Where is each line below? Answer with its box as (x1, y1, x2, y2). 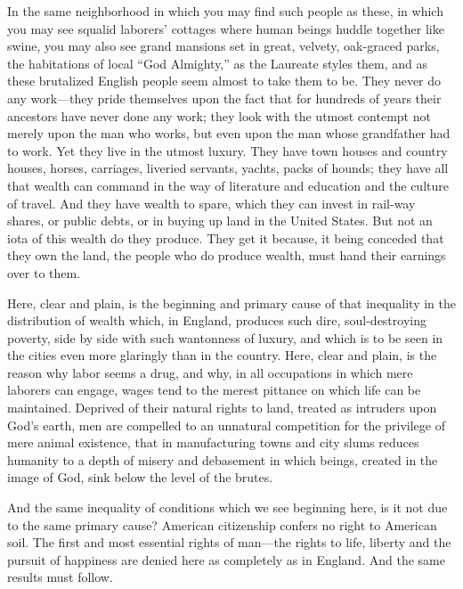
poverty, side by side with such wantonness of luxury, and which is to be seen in (7, 328, 443, 347)
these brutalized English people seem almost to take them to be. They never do (7, 71, 442, 90)
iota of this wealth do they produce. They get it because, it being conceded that (7, 228, 444, 247)
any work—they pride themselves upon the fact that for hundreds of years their (7, 88, 442, 107)
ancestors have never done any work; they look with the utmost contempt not (7, 106, 431, 125)
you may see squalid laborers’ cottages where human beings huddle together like (7, 19, 444, 37)
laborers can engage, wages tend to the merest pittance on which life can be (7, 380, 421, 399)
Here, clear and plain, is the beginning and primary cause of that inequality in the (7, 293, 456, 312)
